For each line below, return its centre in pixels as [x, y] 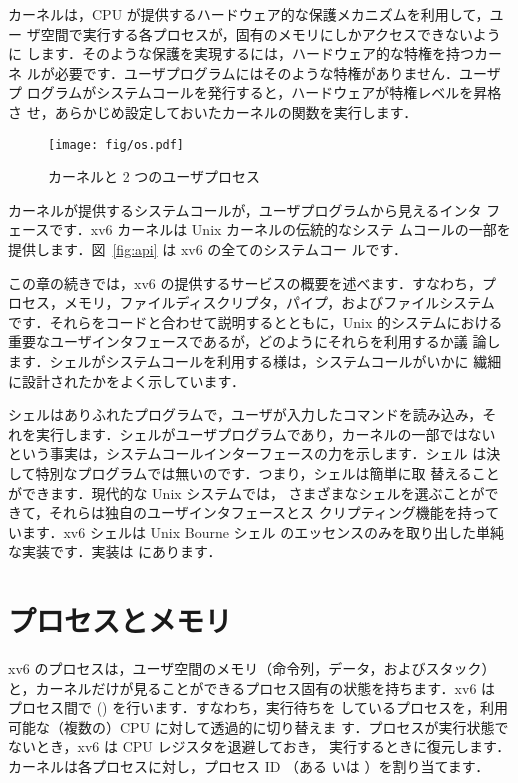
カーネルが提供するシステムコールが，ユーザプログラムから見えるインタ [245, 209]
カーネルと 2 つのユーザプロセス [154, 176]
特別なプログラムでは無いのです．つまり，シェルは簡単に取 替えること [267, 472]
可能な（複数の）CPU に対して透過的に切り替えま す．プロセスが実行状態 [251, 726]
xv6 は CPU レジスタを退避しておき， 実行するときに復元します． [294, 746]
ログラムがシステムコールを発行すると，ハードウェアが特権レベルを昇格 [264, 92]
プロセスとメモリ [120, 620]
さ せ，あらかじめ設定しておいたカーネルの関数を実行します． [213, 111]
